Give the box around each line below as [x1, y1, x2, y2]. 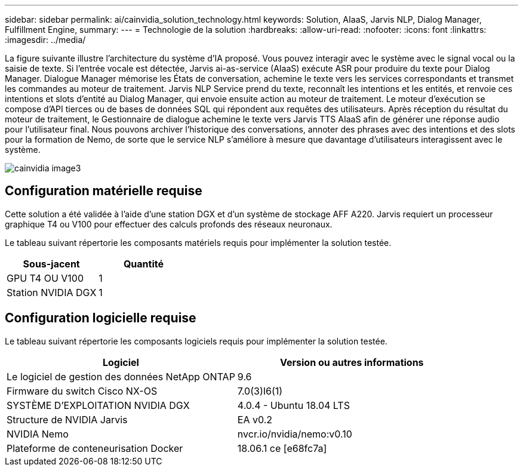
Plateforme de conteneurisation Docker [7, 442, 183, 454]
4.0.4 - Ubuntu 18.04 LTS [237, 399, 350, 411]
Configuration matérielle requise [5, 183, 202, 199]
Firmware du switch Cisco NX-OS [7, 384, 158, 397]
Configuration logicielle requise [5, 310, 196, 326]
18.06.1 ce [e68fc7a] [237, 442, 327, 454]
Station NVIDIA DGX [7, 286, 97, 298]
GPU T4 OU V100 [7, 272, 84, 284]
